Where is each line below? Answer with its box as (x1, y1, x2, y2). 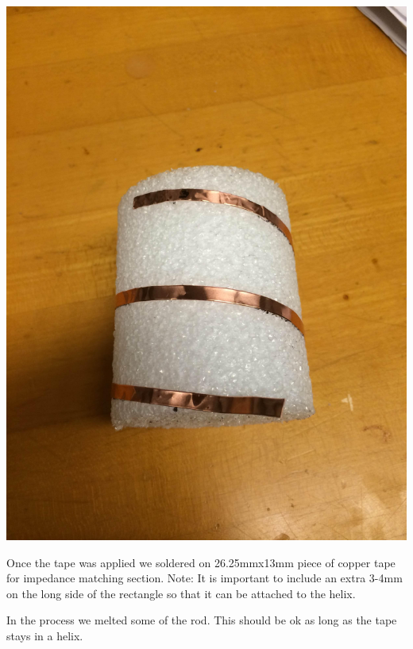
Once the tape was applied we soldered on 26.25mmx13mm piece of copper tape (6, 554, 396, 570)
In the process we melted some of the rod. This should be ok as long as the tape (6, 612, 397, 628)
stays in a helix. (6, 627, 83, 643)
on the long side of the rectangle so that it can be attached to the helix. (6, 585, 356, 601)
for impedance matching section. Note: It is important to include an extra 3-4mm (6, 570, 403, 586)
